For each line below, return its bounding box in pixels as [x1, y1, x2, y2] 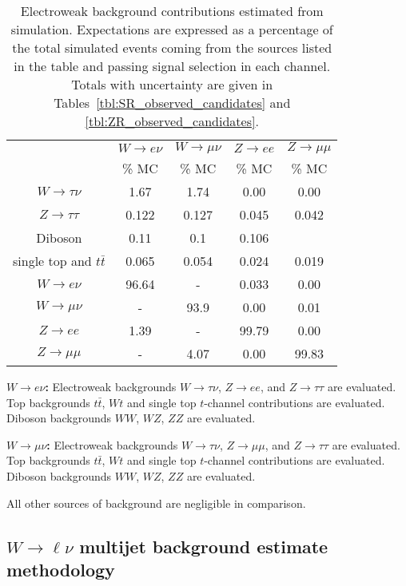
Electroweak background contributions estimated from [20, 2, 324, 20]
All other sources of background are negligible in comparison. [6, 494, 306, 511]
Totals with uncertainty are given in [71, 75, 273, 93]
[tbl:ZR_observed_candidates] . [85, 112, 259, 130]
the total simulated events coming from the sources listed [12, 38, 332, 57]
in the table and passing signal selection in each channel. [14, 57, 331, 75]
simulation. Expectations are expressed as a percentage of [10, 20, 333, 38]
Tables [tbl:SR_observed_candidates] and [54, 93, 291, 112]
